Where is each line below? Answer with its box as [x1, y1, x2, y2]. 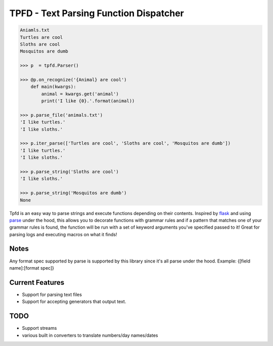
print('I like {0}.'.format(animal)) [41, 98, 135, 104]
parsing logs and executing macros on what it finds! [9, 231, 117, 237]
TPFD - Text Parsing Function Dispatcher [9, 8, 185, 19]
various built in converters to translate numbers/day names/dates [22, 332, 158, 338]
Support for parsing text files [22, 291, 82, 297]
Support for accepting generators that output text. [22, 298, 126, 305]
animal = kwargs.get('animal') [41, 91, 119, 97]
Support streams [22, 325, 57, 331]
